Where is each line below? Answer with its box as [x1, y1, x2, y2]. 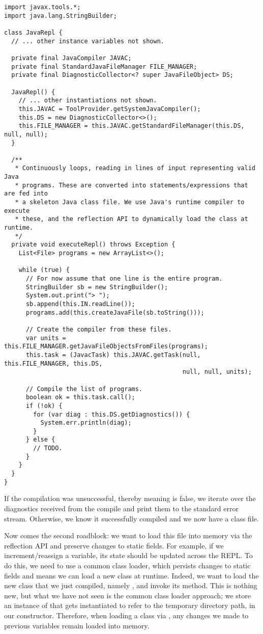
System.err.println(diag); [40, 419, 132, 427]
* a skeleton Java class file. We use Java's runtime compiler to [15, 199, 245, 206]
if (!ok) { [25, 402, 63, 409]
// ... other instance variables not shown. [11, 37, 164, 45]
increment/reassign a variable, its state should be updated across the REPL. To [4, 550, 253, 561]
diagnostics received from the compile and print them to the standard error [4, 503, 239, 513]
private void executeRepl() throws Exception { [11, 241, 176, 249]
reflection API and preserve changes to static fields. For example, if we [4, 540, 224, 550]
